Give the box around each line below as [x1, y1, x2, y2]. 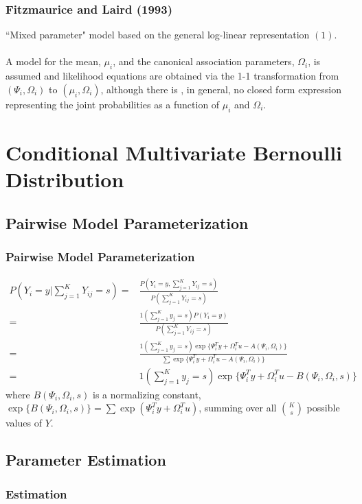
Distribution [5, 165, 124, 193]
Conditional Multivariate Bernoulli [5, 138, 343, 166]
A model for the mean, [5, 54, 101, 69]
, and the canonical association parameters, [113, 54, 295, 69]
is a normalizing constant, [93, 387, 201, 401]
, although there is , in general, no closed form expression [100, 82, 341, 96]
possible [306, 400, 340, 415]
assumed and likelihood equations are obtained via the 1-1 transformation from [5, 69, 339, 83]
